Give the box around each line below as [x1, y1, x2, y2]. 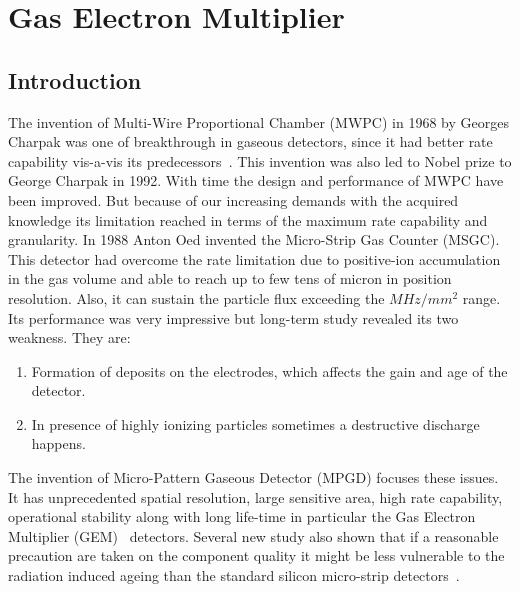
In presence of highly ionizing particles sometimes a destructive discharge [31, 413, 480, 434]
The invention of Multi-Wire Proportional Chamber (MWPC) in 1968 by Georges [8, 111, 509, 132]
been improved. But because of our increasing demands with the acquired [8, 189, 459, 210]
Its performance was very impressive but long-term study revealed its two [8, 307, 459, 328]
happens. [31, 433, 86, 454]
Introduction [8, 64, 142, 95]
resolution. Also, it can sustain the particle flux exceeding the [8, 287, 385, 308]
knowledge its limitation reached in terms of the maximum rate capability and [8, 209, 488, 230]
